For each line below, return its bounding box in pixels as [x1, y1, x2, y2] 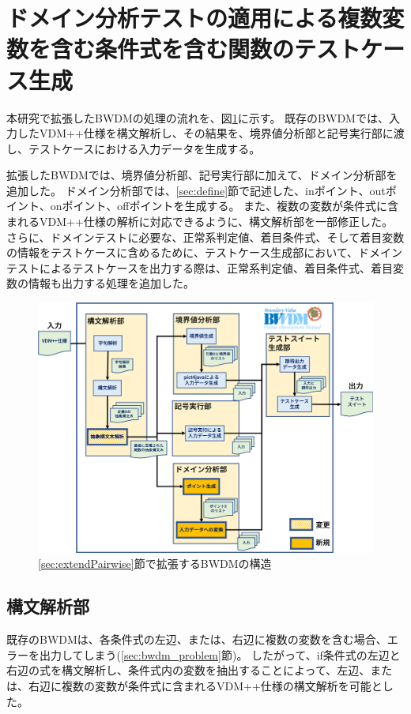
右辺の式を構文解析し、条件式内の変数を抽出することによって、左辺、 [6, 662, 371, 678]
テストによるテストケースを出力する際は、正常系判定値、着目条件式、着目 [6, 259, 393, 276]
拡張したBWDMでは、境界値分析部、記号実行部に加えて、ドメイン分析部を [6, 167, 398, 183]
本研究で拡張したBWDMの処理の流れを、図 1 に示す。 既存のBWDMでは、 [6, 109, 389, 126]
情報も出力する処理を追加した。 [28, 275, 194, 291]
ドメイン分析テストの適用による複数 [6, 2, 383, 34]
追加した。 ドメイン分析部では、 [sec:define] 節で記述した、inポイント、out [6, 182, 386, 198]
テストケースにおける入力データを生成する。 [28, 140, 261, 156]
